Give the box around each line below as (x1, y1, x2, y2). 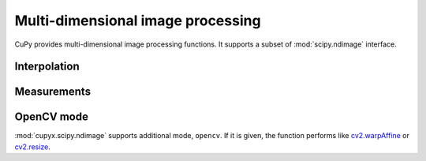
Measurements (14, 85, 91, 99)
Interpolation (14, 60, 80, 73)
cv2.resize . (14, 142, 50, 152)
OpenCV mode (14, 110, 88, 124)
